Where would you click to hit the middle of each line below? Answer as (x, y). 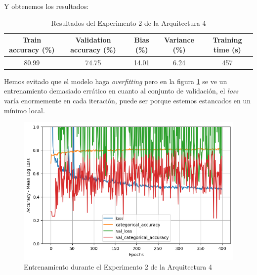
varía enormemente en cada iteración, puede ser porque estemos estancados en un (128, 100)
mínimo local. (24, 110)
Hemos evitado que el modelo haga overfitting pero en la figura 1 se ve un (116, 81)
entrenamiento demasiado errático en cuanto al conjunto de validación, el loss (121, 91)
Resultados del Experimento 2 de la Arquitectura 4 (128, 23)
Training (227, 40)
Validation (93, 40)
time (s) (227, 49)
